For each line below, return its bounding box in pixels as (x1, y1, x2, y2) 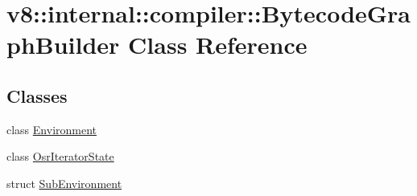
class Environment (6, 120, 97, 137)
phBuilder (6, 28, 120, 61)
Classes (6, 83, 68, 108)
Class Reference (128, 28, 308, 61)
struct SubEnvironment (6, 174, 122, 191)
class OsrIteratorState (6, 148, 114, 165)
